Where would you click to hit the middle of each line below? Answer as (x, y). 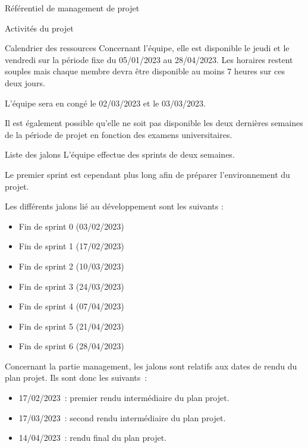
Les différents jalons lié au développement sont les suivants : (114, 206)
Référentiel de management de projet (72, 8)
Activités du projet (39, 28)
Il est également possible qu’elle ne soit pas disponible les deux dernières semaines (154, 123)
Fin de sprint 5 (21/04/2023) (71, 326)
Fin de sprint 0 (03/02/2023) (71, 226)
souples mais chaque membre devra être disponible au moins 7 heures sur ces (145, 71)
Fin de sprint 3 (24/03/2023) (71, 286)
